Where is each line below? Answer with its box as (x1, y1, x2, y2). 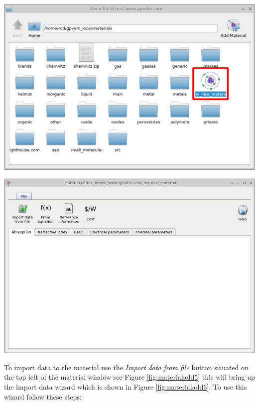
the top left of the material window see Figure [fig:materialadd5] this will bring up (4, 372, 255, 382)
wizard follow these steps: (4, 391, 82, 402)
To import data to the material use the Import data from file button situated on (4, 362, 249, 372)
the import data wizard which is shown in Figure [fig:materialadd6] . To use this (4, 382, 247, 392)
